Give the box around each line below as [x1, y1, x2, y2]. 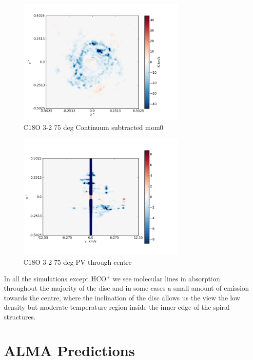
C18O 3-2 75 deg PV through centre [23, 256, 132, 267]
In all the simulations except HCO [4, 273, 107, 283]
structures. [4, 311, 36, 321]
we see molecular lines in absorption [113, 273, 220, 283]
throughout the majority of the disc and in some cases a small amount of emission [4, 283, 249, 293]
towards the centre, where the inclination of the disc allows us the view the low [4, 292, 240, 302]
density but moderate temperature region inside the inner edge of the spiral [4, 302, 230, 312]
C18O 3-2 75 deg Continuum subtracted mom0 [23, 122, 164, 132]
